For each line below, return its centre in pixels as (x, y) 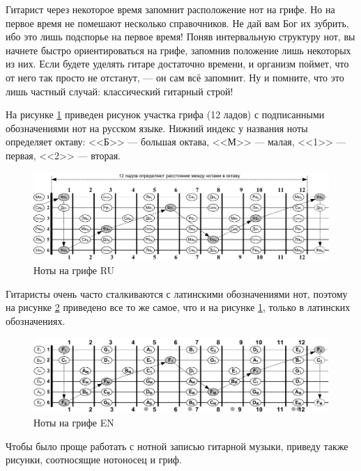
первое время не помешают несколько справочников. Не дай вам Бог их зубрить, (177, 23)
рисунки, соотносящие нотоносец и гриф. (94, 460)
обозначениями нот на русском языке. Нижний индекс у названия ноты (157, 128)
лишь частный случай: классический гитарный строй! (120, 91)
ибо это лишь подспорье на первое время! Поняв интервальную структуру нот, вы (180, 37)
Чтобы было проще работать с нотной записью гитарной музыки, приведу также (177, 446)
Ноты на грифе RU (74, 270)
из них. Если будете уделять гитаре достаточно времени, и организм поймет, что (177, 64)
